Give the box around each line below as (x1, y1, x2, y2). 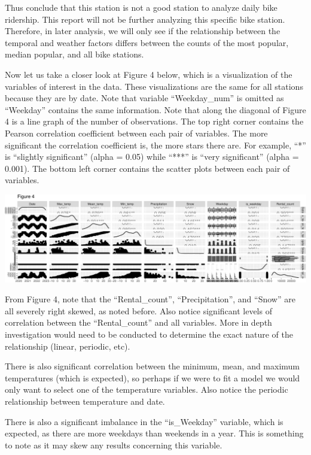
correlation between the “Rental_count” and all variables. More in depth (5, 316, 272, 329)
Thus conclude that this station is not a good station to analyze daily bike (5, 1, 278, 13)
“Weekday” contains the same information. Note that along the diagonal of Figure (5, 103, 306, 116)
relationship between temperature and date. (5, 395, 165, 407)
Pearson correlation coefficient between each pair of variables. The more (5, 126, 268, 139)
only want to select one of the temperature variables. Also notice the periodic (5, 383, 288, 396)
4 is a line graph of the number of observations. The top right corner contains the (5, 115, 304, 128)
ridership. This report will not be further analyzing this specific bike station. (5, 13, 285, 25)
